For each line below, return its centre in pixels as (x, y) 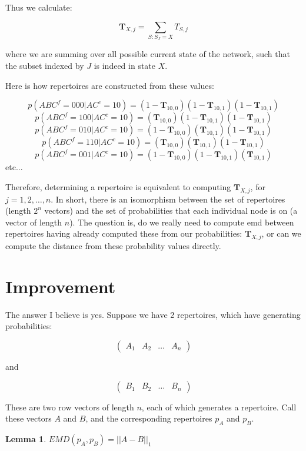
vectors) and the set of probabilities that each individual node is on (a (171, 210)
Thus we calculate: (39, 7)
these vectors (29, 418)
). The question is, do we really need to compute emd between (182, 222)
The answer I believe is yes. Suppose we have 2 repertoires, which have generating (153, 314)
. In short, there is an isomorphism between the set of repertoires (168, 199)
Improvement (61, 286)
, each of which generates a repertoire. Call (219, 407)
